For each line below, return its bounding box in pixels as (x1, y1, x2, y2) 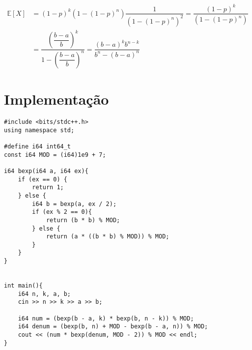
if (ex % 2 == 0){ (32, 208, 92, 216)
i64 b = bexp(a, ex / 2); (32, 200, 117, 207)
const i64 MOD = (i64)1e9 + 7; (4, 151, 106, 158)
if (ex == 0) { (18, 175, 67, 183)
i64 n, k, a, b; (18, 290, 71, 297)
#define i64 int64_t (4, 143, 71, 150)
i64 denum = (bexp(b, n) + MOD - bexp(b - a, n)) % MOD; (18, 323, 208, 330)
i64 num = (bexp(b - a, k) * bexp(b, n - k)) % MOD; (18, 315, 194, 322)
